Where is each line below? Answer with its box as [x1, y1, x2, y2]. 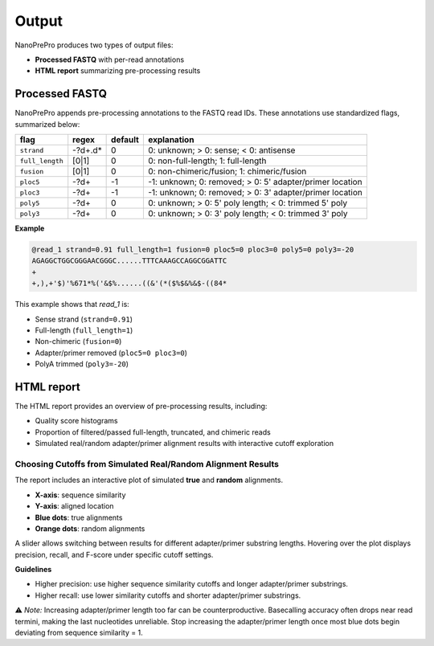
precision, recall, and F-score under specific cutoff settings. [14, 550, 214, 559]
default [111, 134, 140, 145]
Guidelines [14, 565, 52, 574]
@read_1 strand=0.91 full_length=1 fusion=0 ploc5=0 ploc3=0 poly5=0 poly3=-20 [31, 245, 354, 254]
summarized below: [14, 119, 80, 129]
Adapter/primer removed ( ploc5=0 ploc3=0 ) [35, 348, 188, 358]
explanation [147, 134, 194, 145]
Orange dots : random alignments [35, 523, 145, 534]
